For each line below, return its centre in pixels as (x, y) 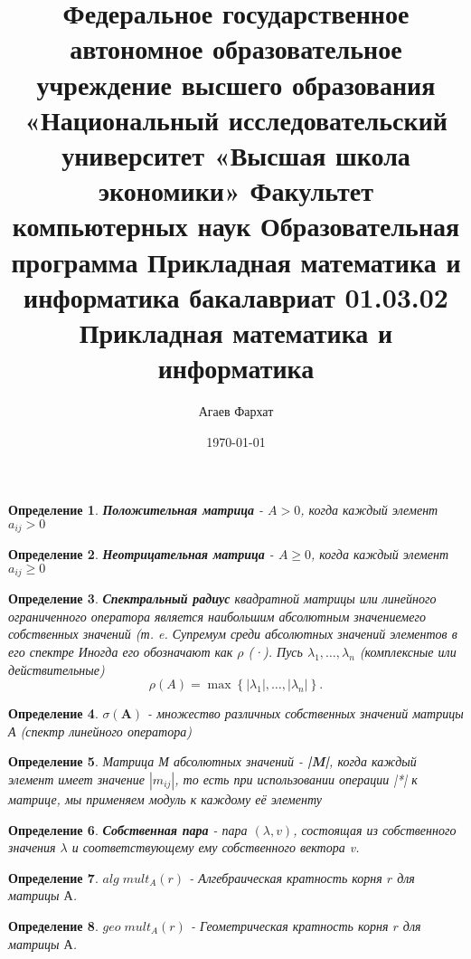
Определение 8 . (53, 926)
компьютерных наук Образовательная (236, 226)
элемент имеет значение (76, 779)
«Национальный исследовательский (236, 119)
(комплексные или (408, 652)
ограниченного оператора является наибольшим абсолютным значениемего (217, 616)
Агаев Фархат (236, 411)
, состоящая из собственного (375, 829)
